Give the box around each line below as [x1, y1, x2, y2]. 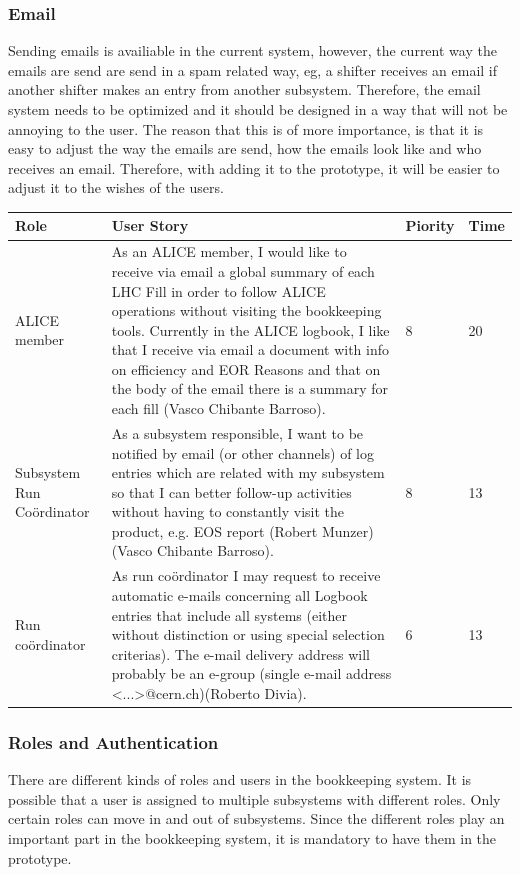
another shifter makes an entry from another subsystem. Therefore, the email [8, 79, 481, 100]
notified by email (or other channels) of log [111, 442, 374, 463]
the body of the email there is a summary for [111, 378, 389, 399]
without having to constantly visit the [111, 501, 345, 522]
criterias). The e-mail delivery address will [111, 643, 370, 664]
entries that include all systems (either [111, 604, 347, 625]
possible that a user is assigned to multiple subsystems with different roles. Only [8, 788, 501, 809]
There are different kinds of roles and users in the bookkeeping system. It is [8, 769, 472, 790]
